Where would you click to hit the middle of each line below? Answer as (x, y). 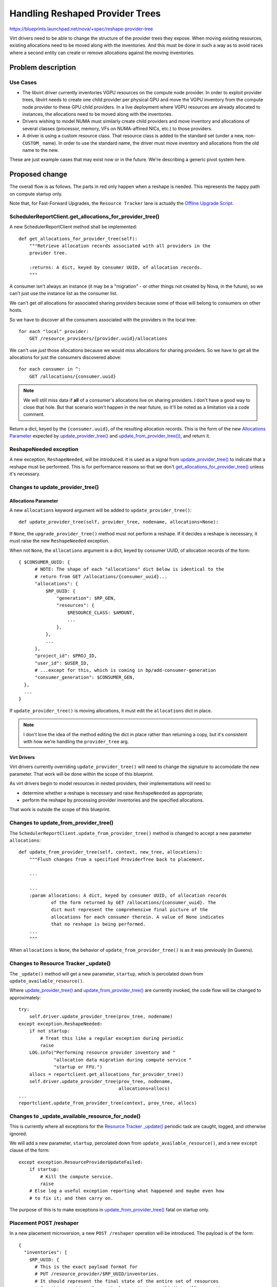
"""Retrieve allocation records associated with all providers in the (120, 246)
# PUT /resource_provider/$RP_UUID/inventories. (97, 1274)
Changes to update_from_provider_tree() (62, 823)
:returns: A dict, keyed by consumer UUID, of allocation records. (116, 267)
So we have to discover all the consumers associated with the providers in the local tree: (103, 320)
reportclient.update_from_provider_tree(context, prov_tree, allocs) (108, 1103)
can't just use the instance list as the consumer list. (64, 293)
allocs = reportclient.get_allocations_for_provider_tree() (106, 1074)
